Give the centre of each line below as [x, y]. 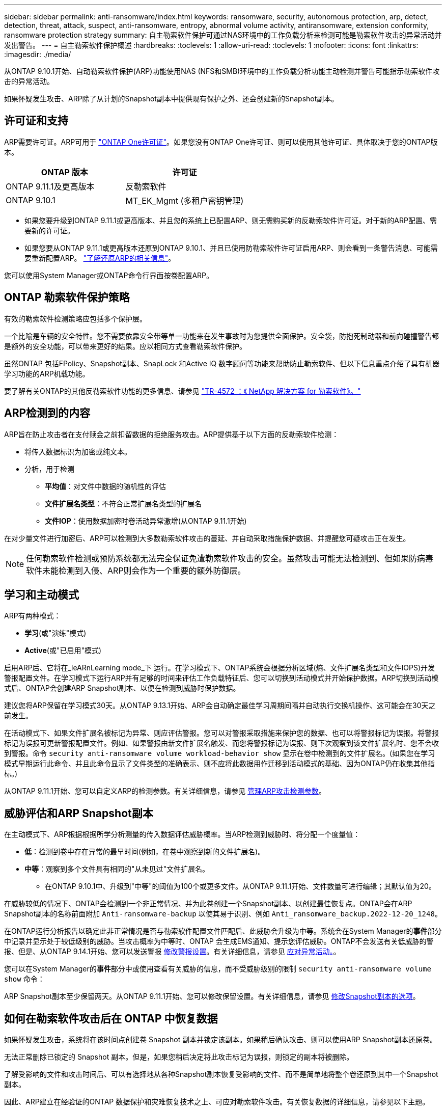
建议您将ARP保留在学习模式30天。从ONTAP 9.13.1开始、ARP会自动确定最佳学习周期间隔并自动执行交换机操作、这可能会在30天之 [220, 706]
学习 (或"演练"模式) [55, 633]
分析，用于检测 [49, 469]
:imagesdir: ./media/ [38, 54]
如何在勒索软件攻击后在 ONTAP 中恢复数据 [111, 1018]
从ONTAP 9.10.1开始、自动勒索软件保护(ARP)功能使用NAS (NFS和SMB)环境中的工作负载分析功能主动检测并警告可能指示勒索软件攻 [222, 71]
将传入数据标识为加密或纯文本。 [78, 451]
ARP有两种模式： [33, 616]
